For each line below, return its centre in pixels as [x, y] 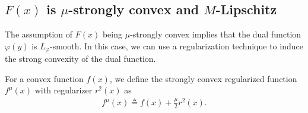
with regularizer [63, 90]
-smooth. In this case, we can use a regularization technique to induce [176, 45]
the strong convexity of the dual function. [80, 59]
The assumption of [39, 34]
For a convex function [44, 78]
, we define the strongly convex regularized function [203, 78]
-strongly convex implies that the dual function [216, 34]
